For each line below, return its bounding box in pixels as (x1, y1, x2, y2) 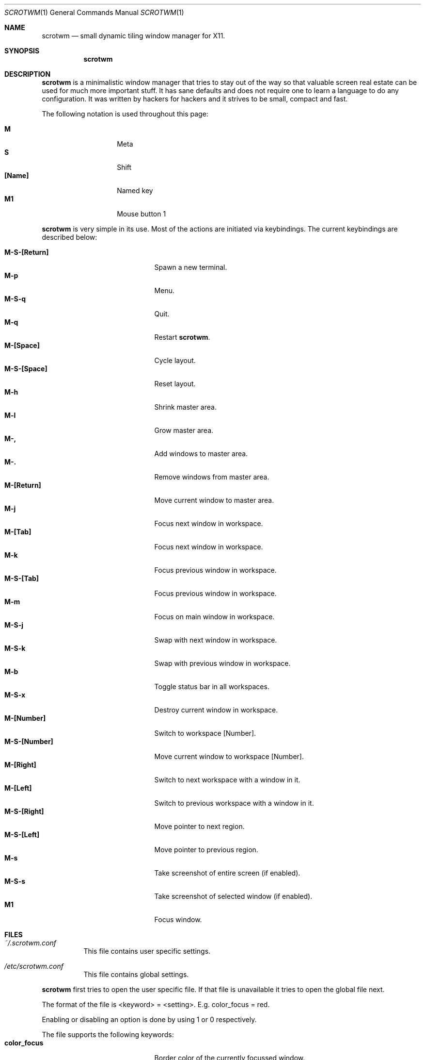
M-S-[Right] (4, 807, 44, 815)
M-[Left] (4, 784, 32, 792)
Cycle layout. (154, 356, 196, 364)
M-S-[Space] (4, 364, 47, 373)
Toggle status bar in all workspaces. (154, 682, 269, 691)
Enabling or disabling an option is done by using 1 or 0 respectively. (42, 1015, 257, 1024)
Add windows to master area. (154, 449, 248, 458)
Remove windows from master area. (154, 473, 269, 481)
